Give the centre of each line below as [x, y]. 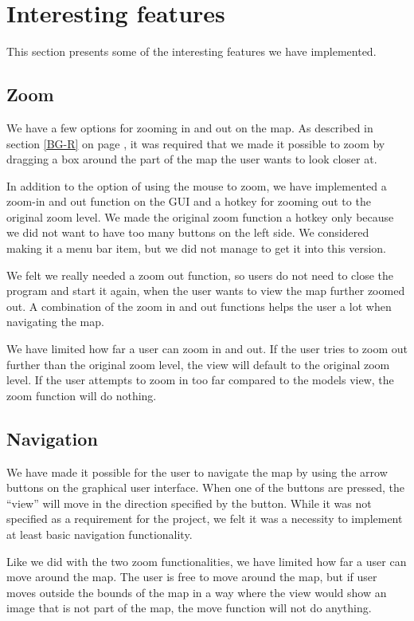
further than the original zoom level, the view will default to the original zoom [198, 364]
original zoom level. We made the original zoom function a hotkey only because [200, 216]
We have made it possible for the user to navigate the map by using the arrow [197, 472]
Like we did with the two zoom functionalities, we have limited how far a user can [207, 561]
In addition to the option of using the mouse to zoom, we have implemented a [197, 185]
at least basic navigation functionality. [100, 534]
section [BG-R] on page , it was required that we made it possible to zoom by [196, 143]
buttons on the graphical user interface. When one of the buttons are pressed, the [205, 487]
